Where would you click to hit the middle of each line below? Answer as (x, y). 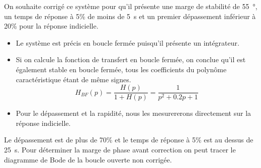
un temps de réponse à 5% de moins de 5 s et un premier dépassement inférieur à (130, 16)
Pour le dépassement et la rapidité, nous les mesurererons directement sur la (134, 113)
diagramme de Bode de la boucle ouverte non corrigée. (88, 159)
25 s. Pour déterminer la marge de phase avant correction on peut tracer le (120, 149)
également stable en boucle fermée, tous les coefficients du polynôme (121, 69)
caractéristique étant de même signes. (73, 79)
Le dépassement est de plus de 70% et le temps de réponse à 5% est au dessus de (129, 140)
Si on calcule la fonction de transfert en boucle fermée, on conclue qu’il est (131, 59)
